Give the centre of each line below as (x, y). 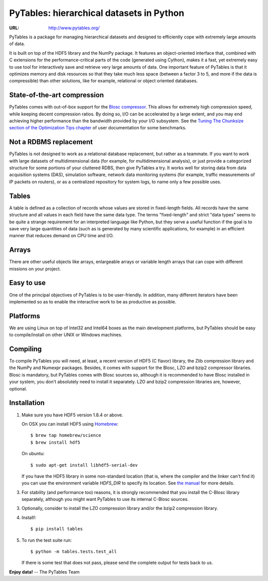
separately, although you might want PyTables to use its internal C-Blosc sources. (105, 499)
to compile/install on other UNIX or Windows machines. (66, 335)
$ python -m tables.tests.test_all (74, 552)
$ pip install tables (57, 529)
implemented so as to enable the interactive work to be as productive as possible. (93, 301)
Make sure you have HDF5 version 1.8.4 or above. (72, 415)
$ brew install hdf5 (55, 442)
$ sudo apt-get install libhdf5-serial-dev (84, 465)
